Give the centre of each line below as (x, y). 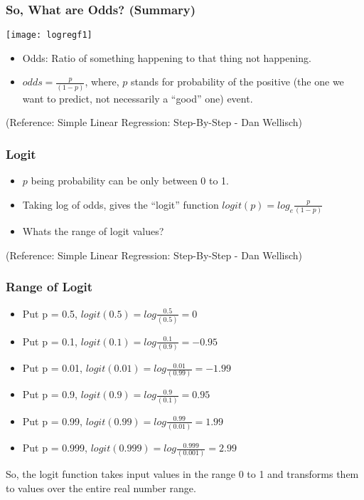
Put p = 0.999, (55, 448)
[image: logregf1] (49, 35)
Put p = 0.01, (53, 368)
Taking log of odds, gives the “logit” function (121, 204)
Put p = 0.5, (50, 313)
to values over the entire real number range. (101, 488)
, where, (102, 82)
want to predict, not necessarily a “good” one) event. (138, 98)
